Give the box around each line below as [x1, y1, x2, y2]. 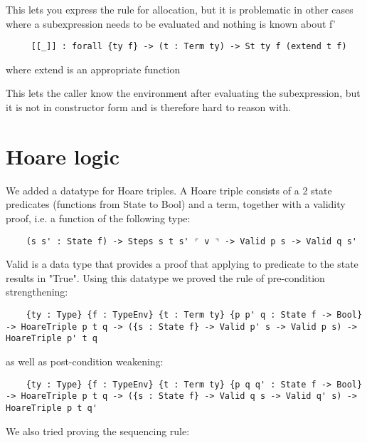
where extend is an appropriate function [6, 61, 181, 76]
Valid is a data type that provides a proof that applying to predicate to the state [6, 256, 358, 271]
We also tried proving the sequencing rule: [6, 423, 190, 438]
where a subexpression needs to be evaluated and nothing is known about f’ [6, 16, 336, 31]
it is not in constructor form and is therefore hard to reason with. [6, 100, 292, 115]
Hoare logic [6, 141, 120, 170]
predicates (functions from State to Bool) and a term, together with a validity [6, 197, 346, 212]
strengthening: [6, 284, 68, 299]
